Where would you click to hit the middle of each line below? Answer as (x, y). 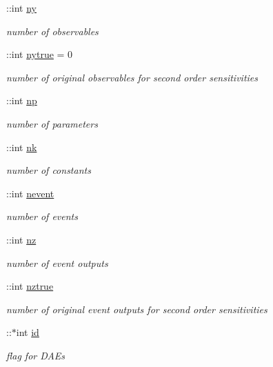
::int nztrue (30, 286)
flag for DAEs (36, 355)
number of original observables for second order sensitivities (132, 77)
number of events (42, 216)
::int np (22, 100)
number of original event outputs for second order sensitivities (137, 309)
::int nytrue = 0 (40, 54)
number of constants (49, 170)
